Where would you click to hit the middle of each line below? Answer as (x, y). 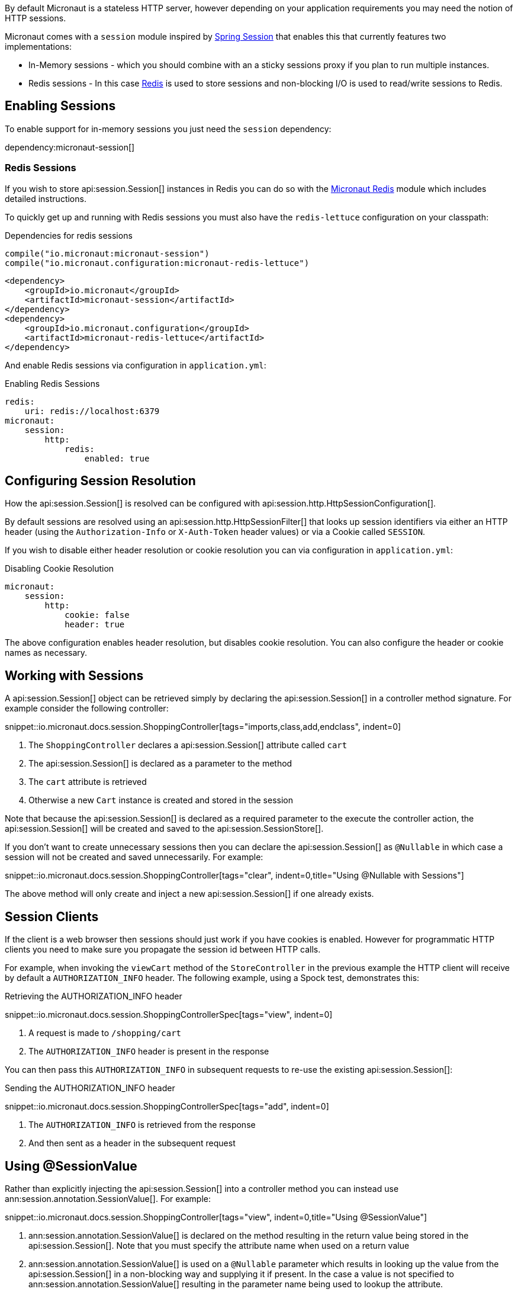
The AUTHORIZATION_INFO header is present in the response (149, 1051)
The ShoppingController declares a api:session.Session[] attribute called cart (188, 745)
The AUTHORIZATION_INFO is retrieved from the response (142, 1125)
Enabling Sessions (60, 106)
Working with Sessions (74, 675)
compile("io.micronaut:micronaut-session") (107, 253)
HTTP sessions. (36, 18)
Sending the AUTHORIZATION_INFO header (90, 1088)
